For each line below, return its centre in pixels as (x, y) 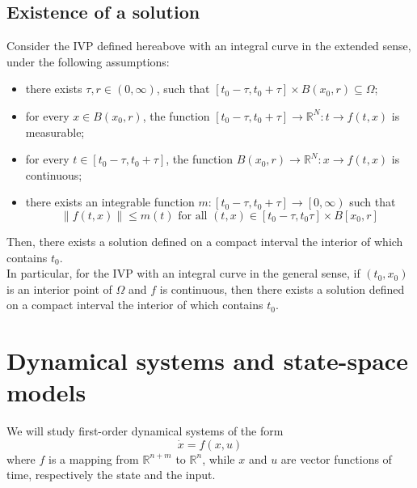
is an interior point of (59, 289)
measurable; (55, 132)
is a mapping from (94, 458)
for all (193, 216)
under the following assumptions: (88, 61)
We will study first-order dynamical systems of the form (145, 431)
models (46, 392)
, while (219, 458)
